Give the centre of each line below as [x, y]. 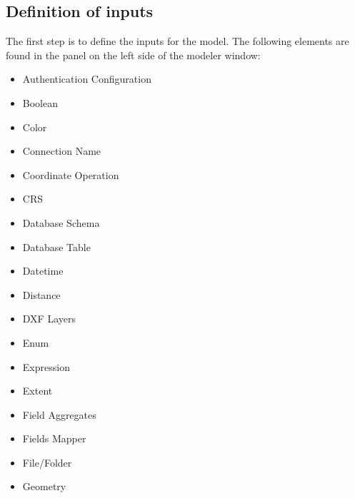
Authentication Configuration [87, 79]
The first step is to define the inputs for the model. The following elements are [177, 41]
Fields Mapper [54, 438]
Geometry [44, 486]
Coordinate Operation [71, 174]
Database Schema [61, 222]
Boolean [40, 102]
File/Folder [47, 462]
